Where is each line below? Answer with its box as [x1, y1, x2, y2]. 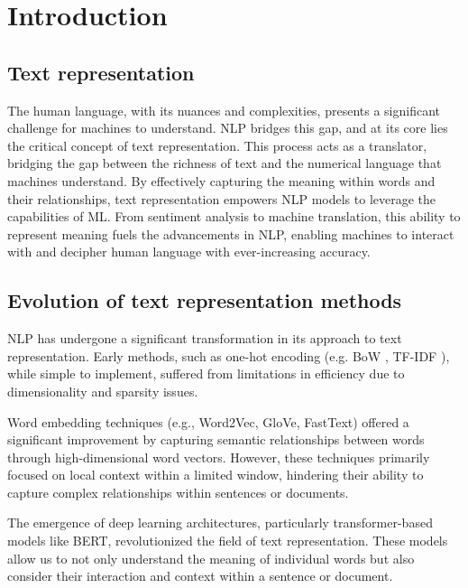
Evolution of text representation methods [7, 286, 402, 314]
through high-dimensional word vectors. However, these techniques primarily [7, 447, 430, 466]
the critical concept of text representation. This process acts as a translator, [7, 135, 427, 154]
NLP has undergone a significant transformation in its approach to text [7, 329, 402, 348]
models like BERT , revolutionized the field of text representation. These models [7, 531, 448, 550]
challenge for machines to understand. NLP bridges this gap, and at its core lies [7, 118, 448, 137]
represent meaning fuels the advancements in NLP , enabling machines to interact [7, 224, 454, 243]
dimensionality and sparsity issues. [7, 381, 198, 400]
